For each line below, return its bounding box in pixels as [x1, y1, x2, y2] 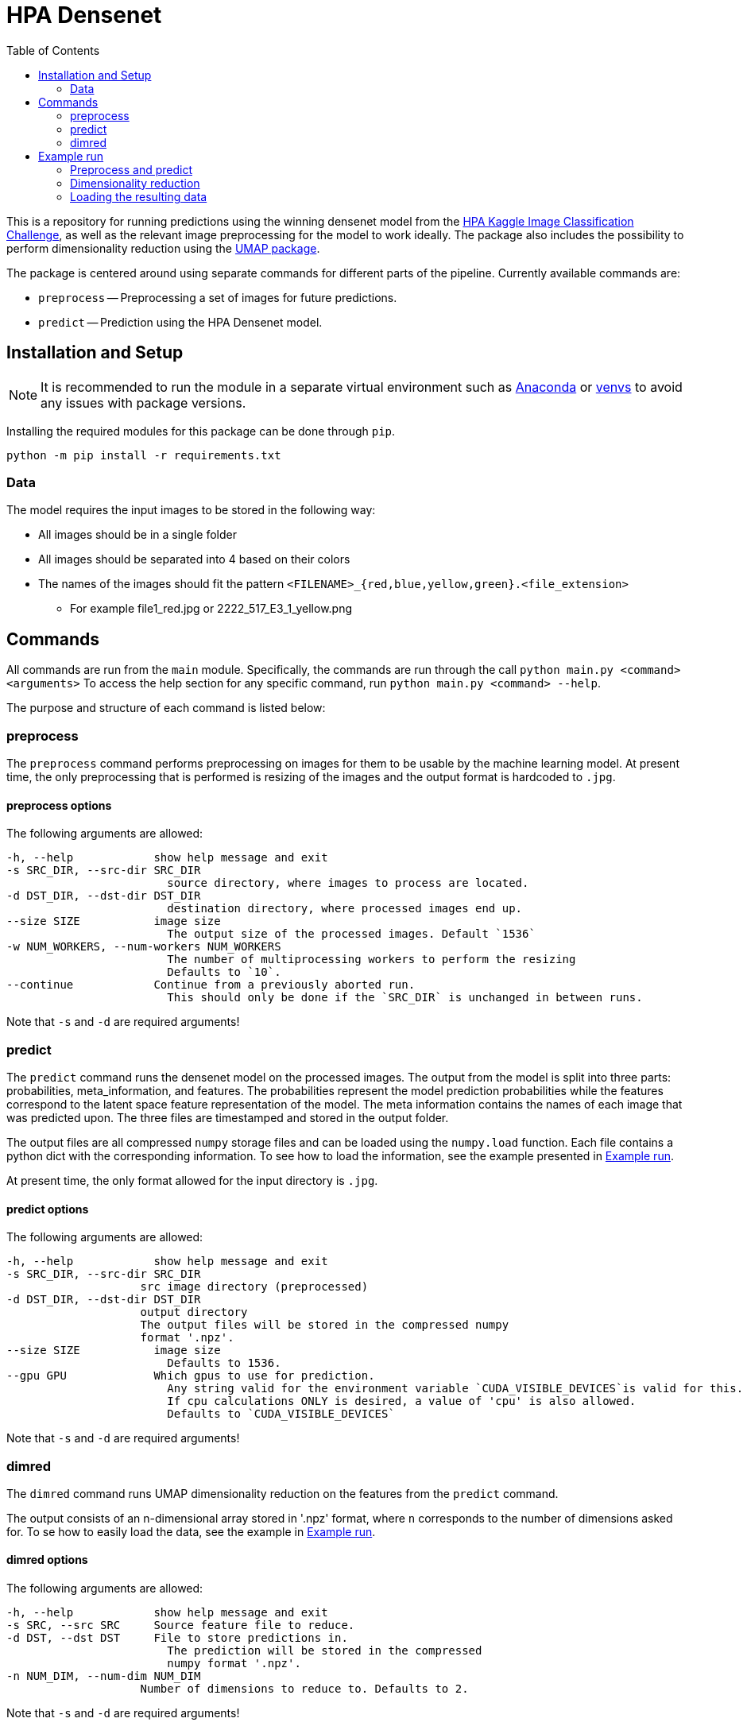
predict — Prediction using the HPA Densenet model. [38, 315, 323, 329]
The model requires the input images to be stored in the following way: [6, 503, 376, 517]
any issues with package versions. [41, 394, 246, 411]
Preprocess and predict [70, 162, 192, 176]
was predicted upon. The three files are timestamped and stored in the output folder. [6, 1110, 449, 1124]
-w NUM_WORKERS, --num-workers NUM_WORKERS [6, 940, 281, 954]
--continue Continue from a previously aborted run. [6, 978, 416, 992]
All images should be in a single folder [38, 528, 237, 542]
